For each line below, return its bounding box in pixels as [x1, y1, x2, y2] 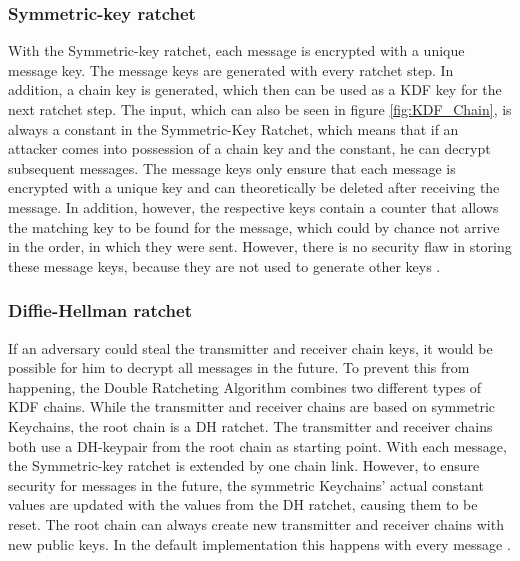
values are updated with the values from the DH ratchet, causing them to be [8, 494, 478, 515]
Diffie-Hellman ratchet [8, 298, 192, 323]
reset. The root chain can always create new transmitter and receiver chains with [8, 513, 504, 534]
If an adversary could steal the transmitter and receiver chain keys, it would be [8, 337, 493, 358]
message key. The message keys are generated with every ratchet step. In [8, 59, 454, 80]
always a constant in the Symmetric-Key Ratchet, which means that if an [8, 118, 459, 139]
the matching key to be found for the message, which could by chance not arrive [8, 216, 500, 237]
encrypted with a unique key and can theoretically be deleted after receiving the [8, 177, 500, 198]
